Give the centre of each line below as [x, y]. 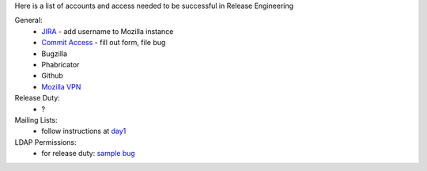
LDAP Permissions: [45, 142]
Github [52, 76]
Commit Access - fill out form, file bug [104, 43]
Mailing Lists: [36, 120]
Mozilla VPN [61, 86]
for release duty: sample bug [89, 154]
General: [28, 21]
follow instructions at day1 [84, 131]
